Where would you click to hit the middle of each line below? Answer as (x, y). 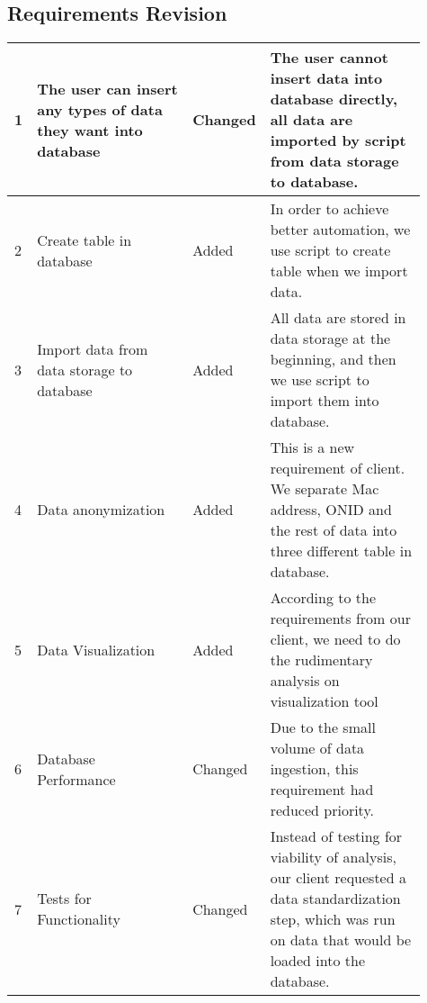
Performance (76, 779)
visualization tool (324, 701)
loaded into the (318, 961)
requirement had (322, 790)
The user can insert (107, 88)
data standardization (335, 899)
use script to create (330, 250)
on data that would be (341, 940)
